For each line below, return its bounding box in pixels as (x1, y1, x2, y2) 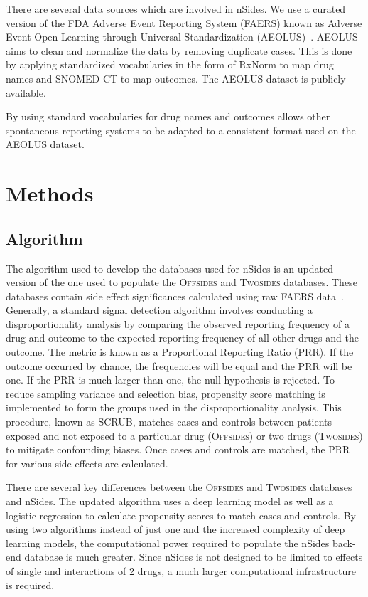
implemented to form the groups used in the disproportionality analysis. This (6, 400, 342, 415)
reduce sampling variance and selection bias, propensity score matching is (6, 386, 325, 401)
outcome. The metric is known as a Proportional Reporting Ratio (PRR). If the (6, 344, 354, 359)
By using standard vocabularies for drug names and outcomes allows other (6, 109, 330, 124)
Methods (6, 179, 94, 208)
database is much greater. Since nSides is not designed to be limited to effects (24, 549, 363, 564)
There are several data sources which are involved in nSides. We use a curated (6, 1, 346, 16)
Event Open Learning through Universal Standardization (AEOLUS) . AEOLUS (6, 29, 358, 44)
